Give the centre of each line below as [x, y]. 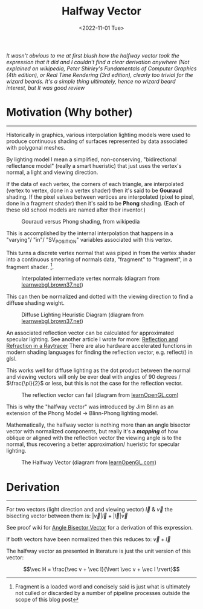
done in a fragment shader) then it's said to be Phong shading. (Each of [96, 203]
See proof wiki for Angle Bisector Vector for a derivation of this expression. [100, 528]
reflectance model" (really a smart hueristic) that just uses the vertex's [94, 165]
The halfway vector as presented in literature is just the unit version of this [99, 551]
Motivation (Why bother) [69, 112]
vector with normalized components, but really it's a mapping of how [92, 431]
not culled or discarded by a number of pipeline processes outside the [102, 593]
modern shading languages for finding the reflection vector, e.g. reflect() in [100, 352]
